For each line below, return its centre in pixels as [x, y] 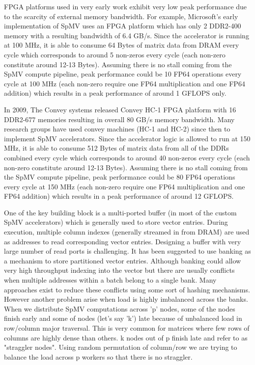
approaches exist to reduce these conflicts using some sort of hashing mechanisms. [127, 289]
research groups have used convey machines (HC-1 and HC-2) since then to [117, 129]
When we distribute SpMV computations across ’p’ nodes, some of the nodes [120, 308]
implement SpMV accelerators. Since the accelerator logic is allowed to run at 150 [127, 138]
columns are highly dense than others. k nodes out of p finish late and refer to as [126, 337]
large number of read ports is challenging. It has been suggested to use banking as [127, 251]
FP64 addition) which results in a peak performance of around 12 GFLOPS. [119, 196]
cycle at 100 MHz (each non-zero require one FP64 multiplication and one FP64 [125, 83]
